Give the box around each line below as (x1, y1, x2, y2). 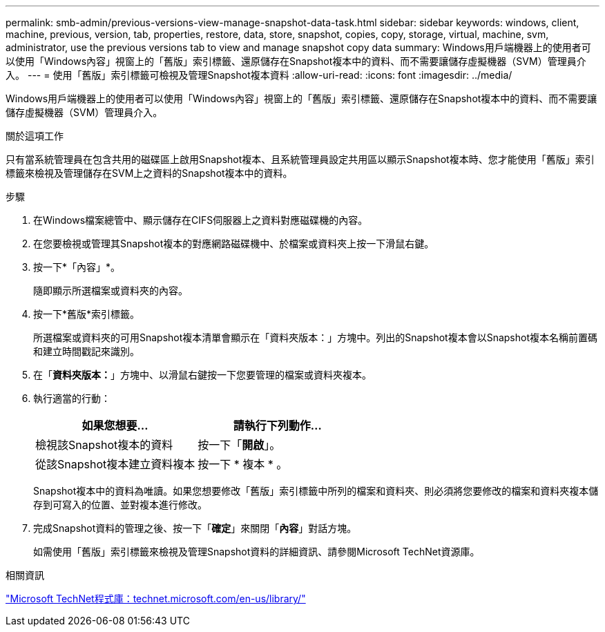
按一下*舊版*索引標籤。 (33, 308, 140, 320)
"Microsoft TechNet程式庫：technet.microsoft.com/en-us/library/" (6, 593, 306, 604)
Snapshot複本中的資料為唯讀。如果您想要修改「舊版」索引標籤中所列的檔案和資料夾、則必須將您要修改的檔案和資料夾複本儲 (33, 485, 599, 497)
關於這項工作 (6, 130, 64, 142)
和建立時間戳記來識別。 (33, 345, 140, 357)
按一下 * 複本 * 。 (198, 457, 288, 471)
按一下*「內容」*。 (33, 261, 121, 273)
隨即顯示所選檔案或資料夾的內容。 (33, 285, 188, 296)
